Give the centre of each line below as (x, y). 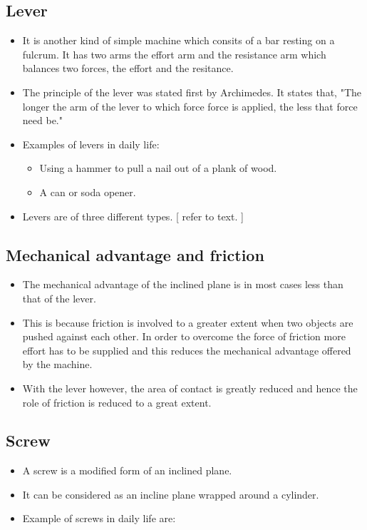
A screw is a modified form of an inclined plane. (127, 470)
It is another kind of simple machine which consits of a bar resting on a (179, 40)
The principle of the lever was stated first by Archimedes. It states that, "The (192, 92)
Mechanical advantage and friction (135, 254)
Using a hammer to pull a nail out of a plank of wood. (158, 168)
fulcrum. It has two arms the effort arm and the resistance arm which (174, 54)
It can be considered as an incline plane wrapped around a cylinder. (171, 494)
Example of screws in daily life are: (99, 518)
